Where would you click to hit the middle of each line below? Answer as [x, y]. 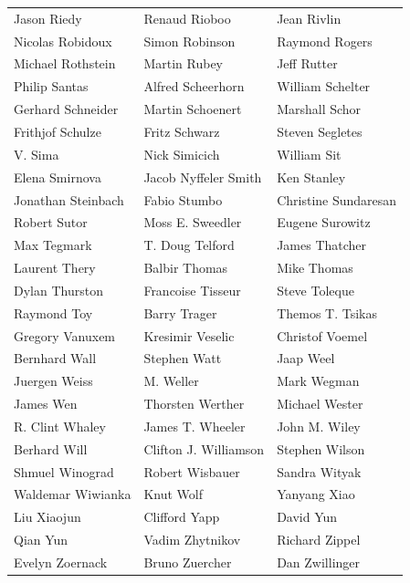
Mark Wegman [318, 381]
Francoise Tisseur [192, 290]
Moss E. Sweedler [193, 222]
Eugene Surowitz [324, 222]
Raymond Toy [53, 312]
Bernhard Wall [55, 358]
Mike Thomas [315, 268]
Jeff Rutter [307, 63]
